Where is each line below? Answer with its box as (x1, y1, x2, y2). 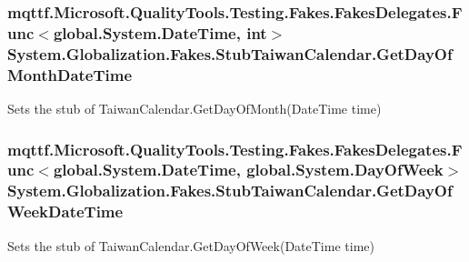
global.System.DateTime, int (53, 21, 267, 44)
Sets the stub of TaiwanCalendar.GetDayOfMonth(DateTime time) (7, 98, 382, 117)
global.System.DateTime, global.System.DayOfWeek (53, 158, 444, 181)
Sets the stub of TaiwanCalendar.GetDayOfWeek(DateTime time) (7, 236, 374, 255)
